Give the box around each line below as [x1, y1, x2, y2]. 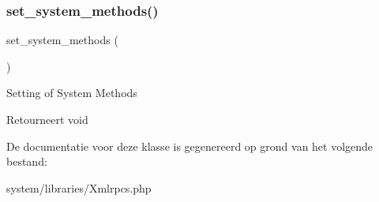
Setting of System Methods [6, 84, 137, 101]
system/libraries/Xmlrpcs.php [6, 179, 152, 196]
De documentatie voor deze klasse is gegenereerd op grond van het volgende [6, 137, 373, 154]
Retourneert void [6, 111, 88, 127]
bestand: [6, 153, 47, 170]
